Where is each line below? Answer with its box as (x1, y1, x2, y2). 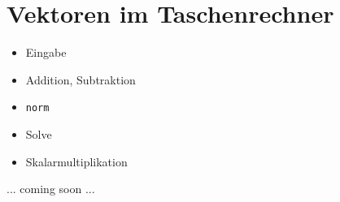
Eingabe (25, 44, 67, 61)
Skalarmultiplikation (25, 153, 128, 170)
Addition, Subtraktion (25, 71, 136, 88)
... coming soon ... (7, 180, 95, 197)
